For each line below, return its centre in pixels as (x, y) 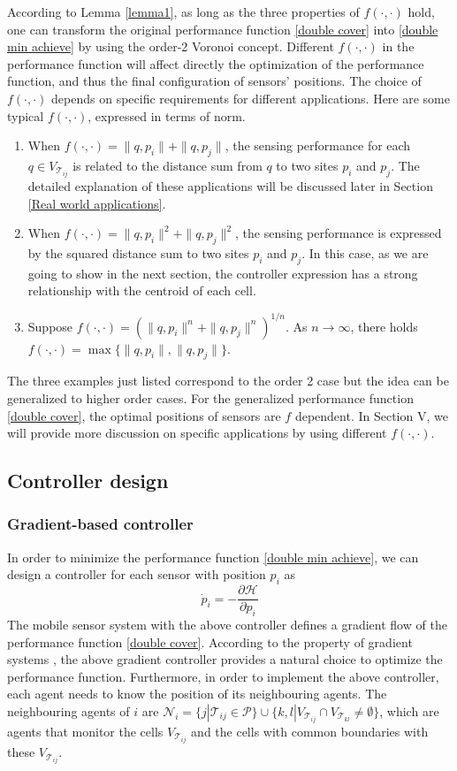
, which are (409, 710)
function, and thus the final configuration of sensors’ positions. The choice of (214, 81)
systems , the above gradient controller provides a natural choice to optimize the (225, 659)
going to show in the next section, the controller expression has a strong (223, 273)
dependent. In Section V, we (371, 415)
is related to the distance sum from (168, 165)
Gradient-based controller (100, 524)
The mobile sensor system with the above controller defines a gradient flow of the (227, 624)
